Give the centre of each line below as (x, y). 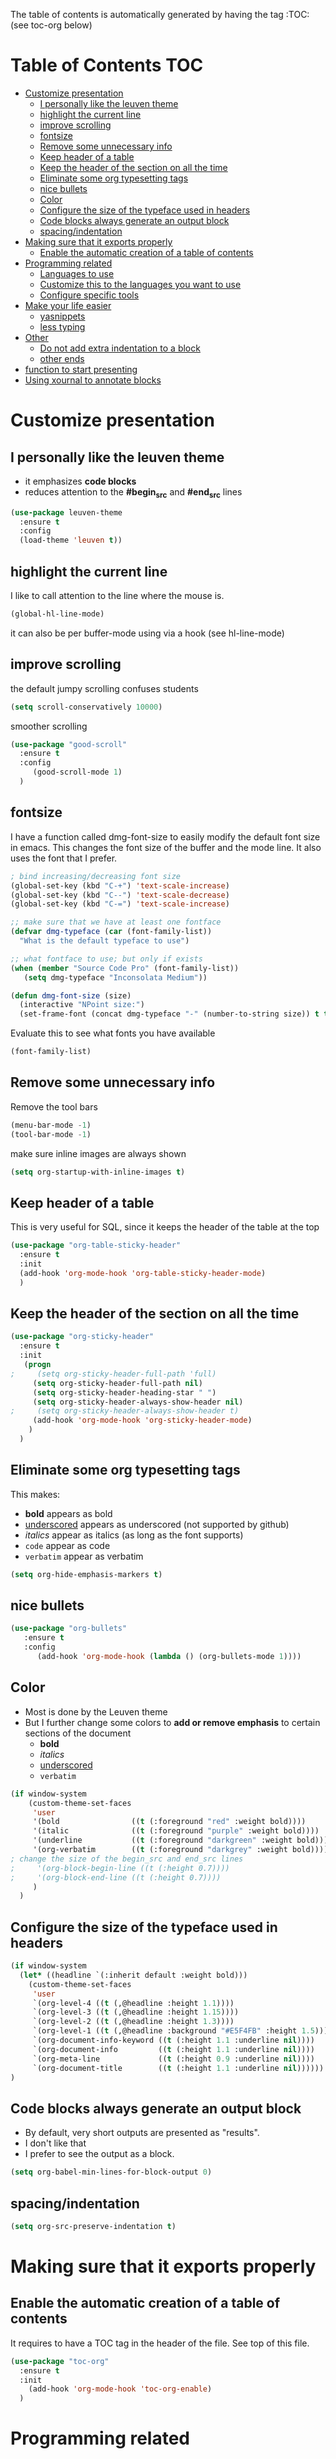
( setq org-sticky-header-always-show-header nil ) (138, 1402)
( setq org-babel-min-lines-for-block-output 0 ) (111, 2172)
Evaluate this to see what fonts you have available (113, 1033)
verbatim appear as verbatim (84, 1556)
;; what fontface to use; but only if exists (106, 959)
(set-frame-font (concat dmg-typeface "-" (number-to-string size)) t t (174, 1014)
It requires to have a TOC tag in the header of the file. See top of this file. (160, 2343)
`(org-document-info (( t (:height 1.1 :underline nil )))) (173, 2049)
